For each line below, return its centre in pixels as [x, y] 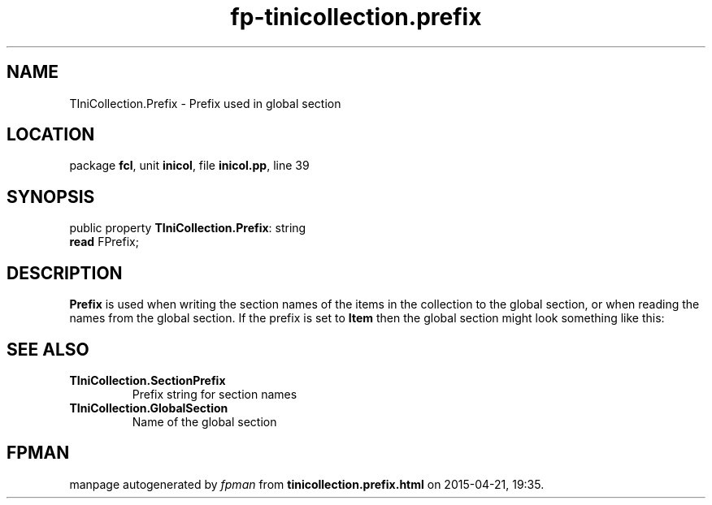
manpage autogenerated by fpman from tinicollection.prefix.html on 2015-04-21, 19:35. [307, 484]
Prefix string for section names [215, 394]
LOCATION [51, 135]
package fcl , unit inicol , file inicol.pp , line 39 [189, 166]
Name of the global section [204, 421]
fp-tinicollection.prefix [356, 17]
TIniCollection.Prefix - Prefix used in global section [205, 103]
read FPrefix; [104, 242]
